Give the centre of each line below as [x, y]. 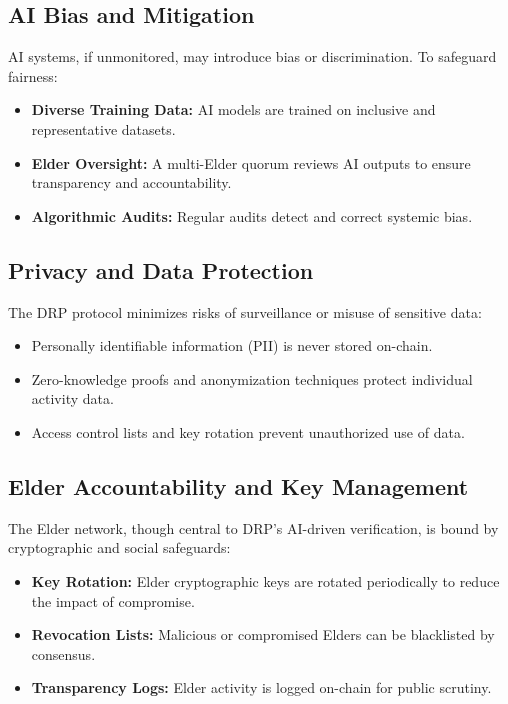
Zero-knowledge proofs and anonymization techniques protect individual [252, 378]
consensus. [63, 653]
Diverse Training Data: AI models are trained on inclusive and [233, 109]
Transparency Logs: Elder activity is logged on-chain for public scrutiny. [261, 687]
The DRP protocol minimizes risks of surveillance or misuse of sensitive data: [245, 311]
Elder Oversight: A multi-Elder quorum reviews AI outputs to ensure [251, 162]
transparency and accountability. [131, 182]
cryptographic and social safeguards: [119, 547]
